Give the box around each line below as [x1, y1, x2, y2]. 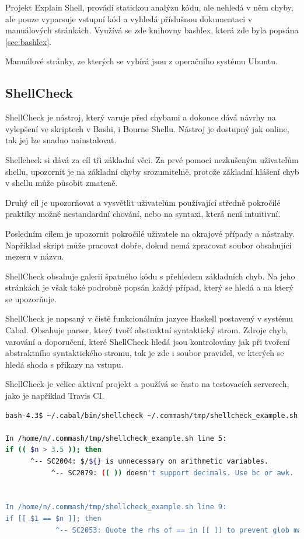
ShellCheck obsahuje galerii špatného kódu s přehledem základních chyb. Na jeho [5, 269, 295, 282]
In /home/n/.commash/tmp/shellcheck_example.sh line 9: [5, 503, 227, 512]
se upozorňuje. [5, 292, 57, 305]
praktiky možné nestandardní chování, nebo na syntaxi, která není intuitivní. [5, 208, 281, 220]
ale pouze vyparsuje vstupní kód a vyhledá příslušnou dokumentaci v [5, 12, 253, 25]
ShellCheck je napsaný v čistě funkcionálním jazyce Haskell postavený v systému [5, 312, 293, 324]
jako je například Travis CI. [5, 389, 104, 402]
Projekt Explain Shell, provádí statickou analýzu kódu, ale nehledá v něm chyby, [5, 1, 293, 13]
